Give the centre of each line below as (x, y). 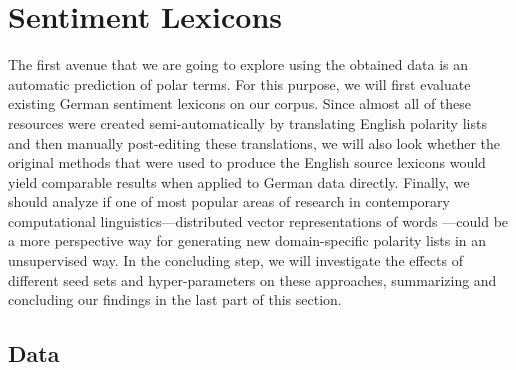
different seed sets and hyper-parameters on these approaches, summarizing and (252, 279)
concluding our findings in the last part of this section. (175, 299)
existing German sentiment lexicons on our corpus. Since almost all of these (240, 103)
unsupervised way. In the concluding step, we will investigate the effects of (235, 260)
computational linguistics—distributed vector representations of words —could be (258, 220)
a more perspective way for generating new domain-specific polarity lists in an (247, 240)
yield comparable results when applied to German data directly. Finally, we (239, 181)
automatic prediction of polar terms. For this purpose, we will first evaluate (239, 83)
